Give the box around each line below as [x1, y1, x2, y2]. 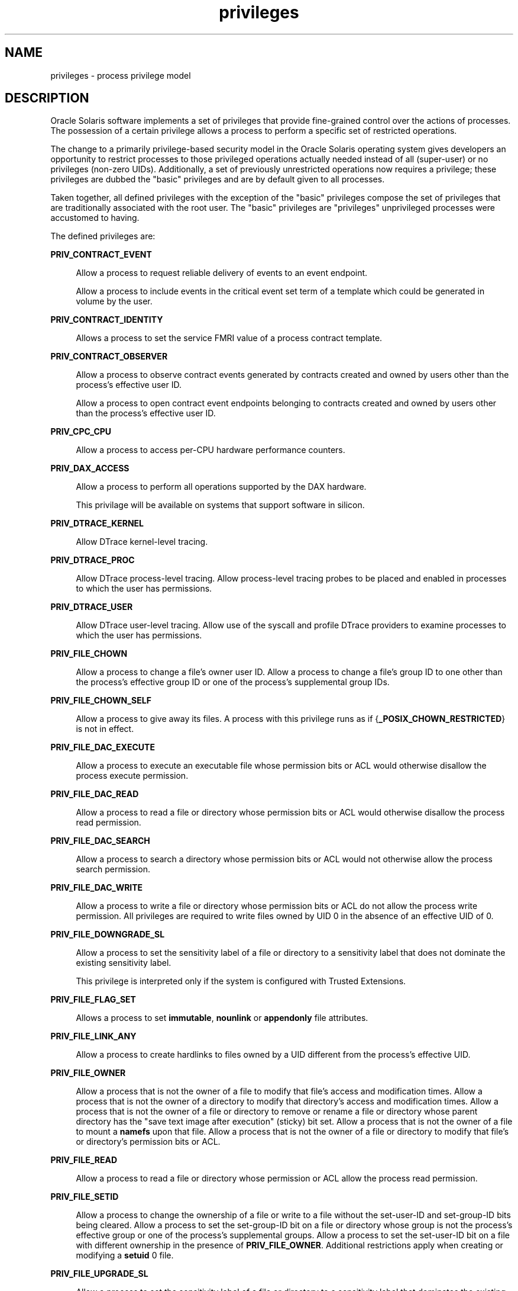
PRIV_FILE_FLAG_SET [50, 994, 136, 1005]
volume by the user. [76, 296, 153, 307]
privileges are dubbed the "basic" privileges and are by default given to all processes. [50, 174, 385, 185]
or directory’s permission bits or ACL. [76, 1136, 221, 1147]
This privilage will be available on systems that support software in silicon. [76, 500, 365, 510]
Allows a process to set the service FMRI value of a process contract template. [76, 333, 383, 343]
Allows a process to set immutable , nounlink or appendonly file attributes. [76, 1013, 368, 1023]
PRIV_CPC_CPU [50, 426, 112, 437]
